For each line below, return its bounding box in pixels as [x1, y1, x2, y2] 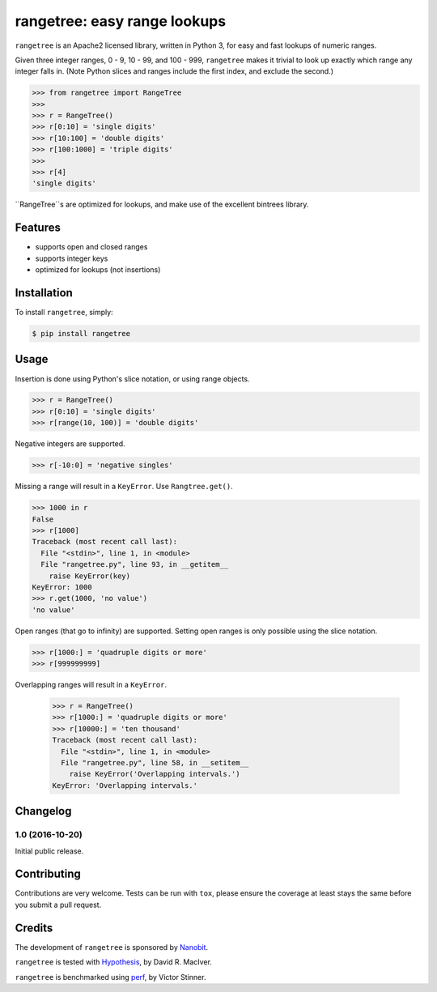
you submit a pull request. [15, 900, 102, 909]
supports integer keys [35, 253, 108, 263]
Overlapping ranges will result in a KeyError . [15, 680, 168, 690]
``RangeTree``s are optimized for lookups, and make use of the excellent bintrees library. [15, 199, 309, 210]
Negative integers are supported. [15, 439, 125, 449]
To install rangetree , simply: [15, 308, 113, 317]
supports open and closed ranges [35, 242, 148, 252]
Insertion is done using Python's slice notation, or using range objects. [15, 373, 250, 384]
